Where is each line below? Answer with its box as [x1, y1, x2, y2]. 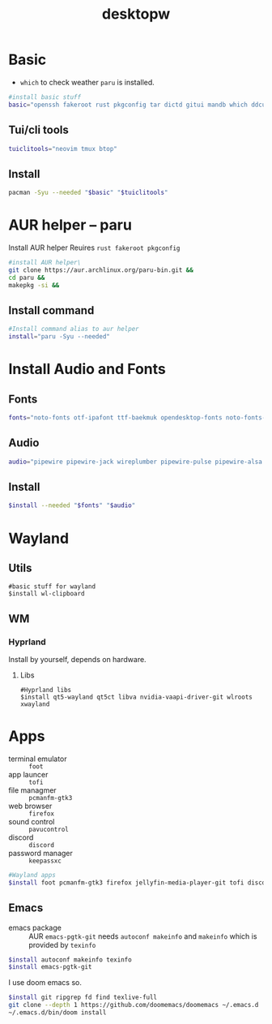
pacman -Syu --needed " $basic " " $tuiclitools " [8, 188, 168, 197]
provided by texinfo [28, 940, 96, 949]
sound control [8, 816, 55, 826]
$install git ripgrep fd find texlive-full [8, 993, 158, 1002]
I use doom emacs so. [8, 978, 83, 987]
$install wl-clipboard [8, 590, 85, 598]
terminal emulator [8, 754, 67, 764]
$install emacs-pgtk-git [8, 963, 92, 971]
